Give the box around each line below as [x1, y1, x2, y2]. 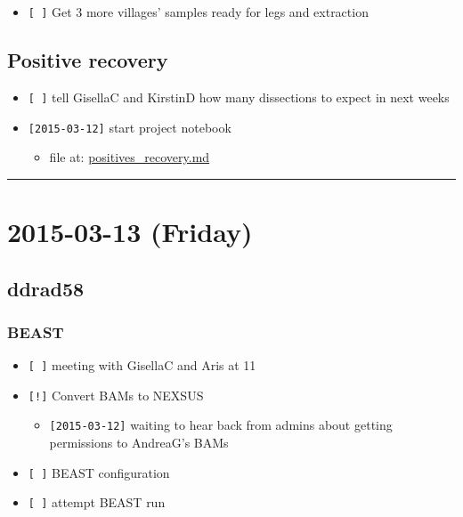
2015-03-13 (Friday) [7, 213, 253, 249]
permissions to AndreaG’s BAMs [49, 433, 229, 452]
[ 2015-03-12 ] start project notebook [28, 117, 231, 136]
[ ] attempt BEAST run [28, 493, 166, 512]
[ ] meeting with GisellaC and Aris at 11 [28, 356, 256, 375]
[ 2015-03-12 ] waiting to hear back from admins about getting [49, 416, 393, 434]
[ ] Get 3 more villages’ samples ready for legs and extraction [28, 3, 369, 20]
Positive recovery [7, 46, 168, 74]
